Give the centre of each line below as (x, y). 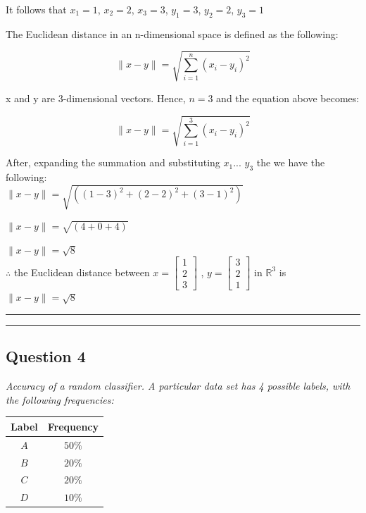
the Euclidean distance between (82, 272)
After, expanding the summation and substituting (113, 162)
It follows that (36, 9)
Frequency (73, 426)
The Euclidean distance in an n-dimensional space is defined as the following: (172, 33)
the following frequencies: (60, 399)
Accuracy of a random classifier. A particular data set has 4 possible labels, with (178, 386)
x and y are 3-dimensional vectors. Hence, (96, 98)
